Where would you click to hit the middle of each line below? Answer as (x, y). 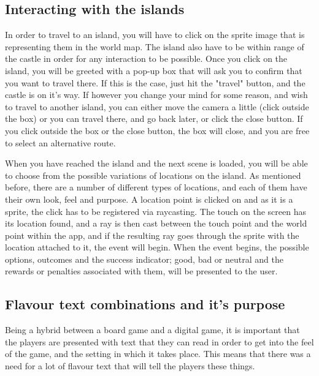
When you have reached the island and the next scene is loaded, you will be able (156, 163)
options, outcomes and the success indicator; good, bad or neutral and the (144, 259)
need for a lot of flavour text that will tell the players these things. (130, 366)
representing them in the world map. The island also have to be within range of (155, 46)
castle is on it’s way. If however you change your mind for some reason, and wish (156, 95)
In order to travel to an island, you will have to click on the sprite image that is (155, 35)
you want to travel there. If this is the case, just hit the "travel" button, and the (155, 82)
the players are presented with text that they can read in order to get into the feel (159, 341)
